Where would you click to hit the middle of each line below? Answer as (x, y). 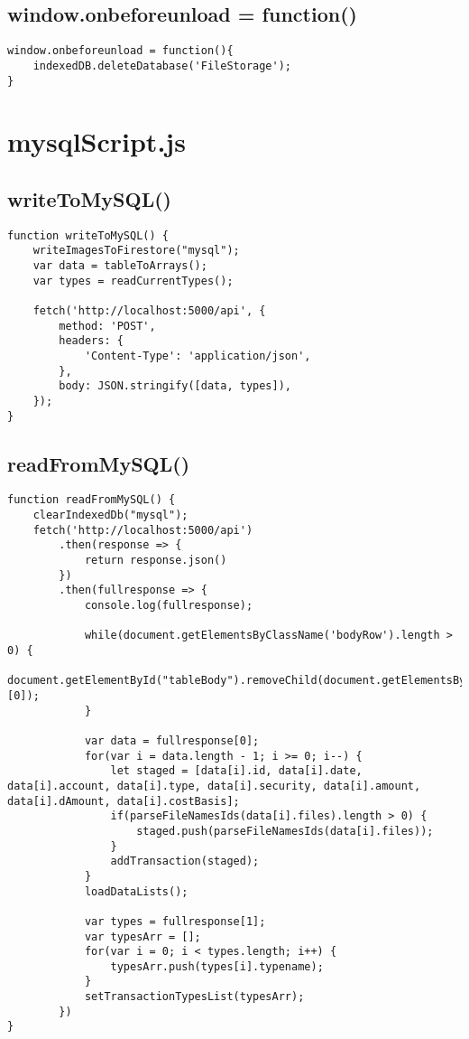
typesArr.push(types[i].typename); (217, 966)
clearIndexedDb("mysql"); (110, 515)
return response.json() (156, 561)
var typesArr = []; (143, 936)
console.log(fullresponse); (169, 606)
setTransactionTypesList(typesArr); (194, 997)
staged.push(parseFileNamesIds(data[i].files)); (285, 831)
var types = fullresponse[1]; (175, 921)
